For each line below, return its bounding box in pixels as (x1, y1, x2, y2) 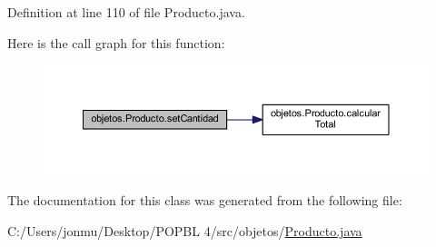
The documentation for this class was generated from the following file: (7, 191, 402, 210)
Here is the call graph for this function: (7, 33, 225, 52)
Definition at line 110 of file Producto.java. (7, 3, 245, 21)
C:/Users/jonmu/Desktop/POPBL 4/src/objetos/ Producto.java (7, 221, 362, 240)
